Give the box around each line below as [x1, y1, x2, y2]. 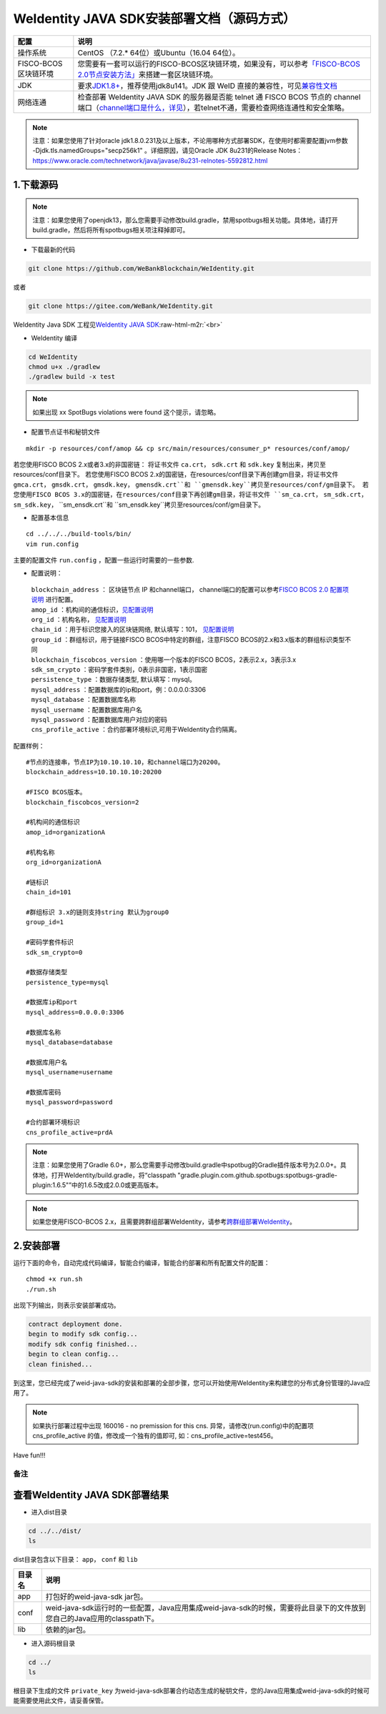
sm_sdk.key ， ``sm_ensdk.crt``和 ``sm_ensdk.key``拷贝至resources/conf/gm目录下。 [13, 500, 265, 509]
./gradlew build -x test [28, 372, 116, 381]
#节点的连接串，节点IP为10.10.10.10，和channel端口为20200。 [26, 758, 224, 766]
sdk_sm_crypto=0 [26, 948, 83, 956]
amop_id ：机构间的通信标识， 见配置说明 [31, 605, 154, 614]
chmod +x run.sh [26, 1275, 83, 1283]
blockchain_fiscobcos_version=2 [26, 798, 139, 806]
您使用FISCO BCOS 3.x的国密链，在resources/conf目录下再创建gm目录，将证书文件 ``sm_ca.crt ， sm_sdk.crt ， [13, 490, 368, 499]
